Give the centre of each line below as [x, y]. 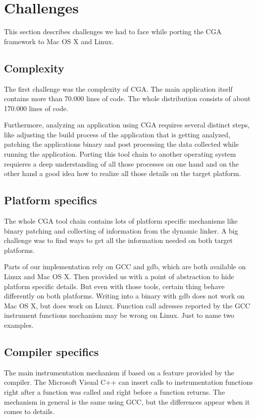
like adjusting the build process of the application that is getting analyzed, [117, 134]
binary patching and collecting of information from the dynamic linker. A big [121, 230]
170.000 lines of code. [36, 108]
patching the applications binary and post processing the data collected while [122, 144]
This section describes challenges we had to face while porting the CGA [113, 31]
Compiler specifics [51, 351]
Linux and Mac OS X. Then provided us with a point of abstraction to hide [119, 276]
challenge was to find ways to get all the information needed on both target [118, 240]
